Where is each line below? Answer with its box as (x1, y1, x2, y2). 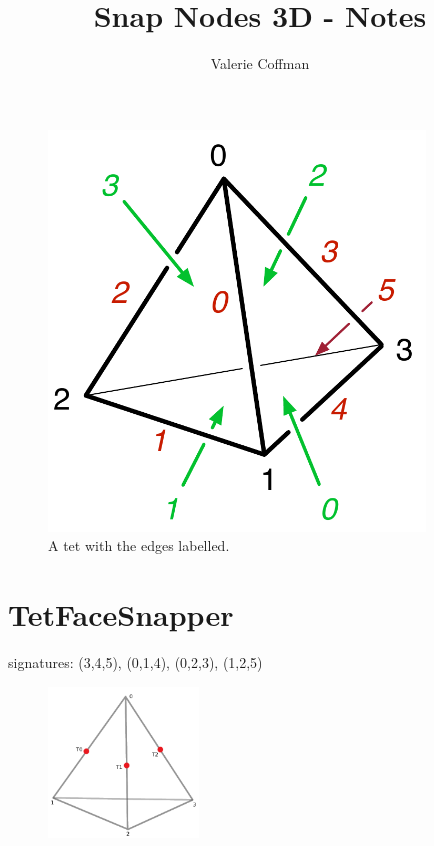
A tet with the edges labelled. (48, 535, 230, 556)
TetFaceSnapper (8, 594, 234, 635)
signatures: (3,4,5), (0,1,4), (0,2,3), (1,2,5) (8, 652, 263, 673)
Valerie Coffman (210, 53, 310, 74)
